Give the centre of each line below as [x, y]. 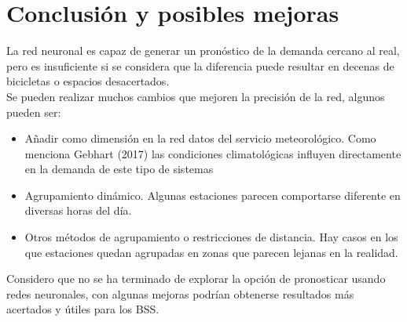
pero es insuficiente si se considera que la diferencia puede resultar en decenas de [200, 65]
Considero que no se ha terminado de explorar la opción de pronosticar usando [196, 279]
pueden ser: [34, 112]
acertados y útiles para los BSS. [83, 309]
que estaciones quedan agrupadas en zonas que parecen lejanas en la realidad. [211, 252]
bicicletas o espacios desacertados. [88, 81]
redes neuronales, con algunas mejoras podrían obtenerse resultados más [180, 293]
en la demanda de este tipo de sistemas [119, 169]
